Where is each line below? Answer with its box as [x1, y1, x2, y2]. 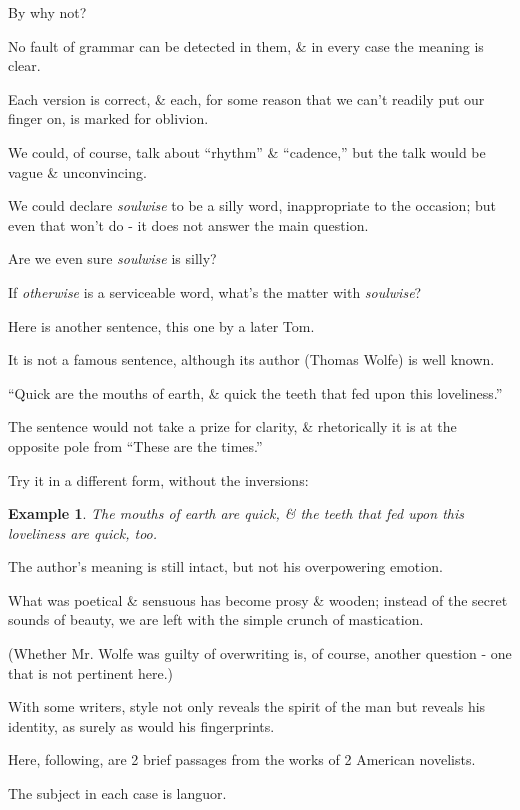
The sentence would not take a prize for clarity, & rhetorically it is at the [8, 416, 457, 437]
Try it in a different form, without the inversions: [8, 469, 309, 490]
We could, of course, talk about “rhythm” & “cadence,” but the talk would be [8, 141, 486, 162]
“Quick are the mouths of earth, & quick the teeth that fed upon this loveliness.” [8, 382, 503, 403]
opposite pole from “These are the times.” [8, 435, 263, 456]
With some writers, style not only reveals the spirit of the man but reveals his [8, 696, 486, 717]
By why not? [8, 2, 87, 22]
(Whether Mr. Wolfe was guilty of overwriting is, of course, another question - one [8, 643, 512, 664]
